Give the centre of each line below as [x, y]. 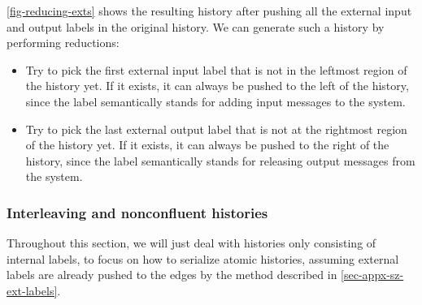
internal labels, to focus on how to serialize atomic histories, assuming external [203, 258]
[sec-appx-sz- [372, 275]
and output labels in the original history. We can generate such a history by [196, 26]
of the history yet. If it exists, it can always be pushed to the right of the [207, 145]
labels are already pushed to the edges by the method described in [172, 275]
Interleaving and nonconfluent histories [137, 212]
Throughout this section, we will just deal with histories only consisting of [191, 243]
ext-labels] [32, 290]
